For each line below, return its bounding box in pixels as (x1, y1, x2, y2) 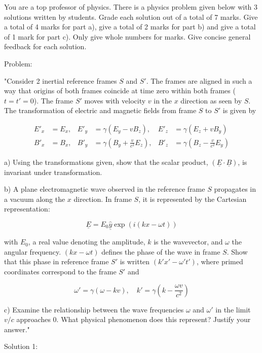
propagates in (214, 184, 256, 194)
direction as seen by (180, 95, 242, 105)
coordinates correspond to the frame (4, 266, 117, 276)
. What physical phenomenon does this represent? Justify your (56, 314, 251, 325)
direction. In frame (73, 193, 132, 204)
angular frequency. (4, 246, 61, 257)
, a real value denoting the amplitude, (28, 236, 145, 247)
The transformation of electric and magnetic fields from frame (4, 105, 197, 116)
